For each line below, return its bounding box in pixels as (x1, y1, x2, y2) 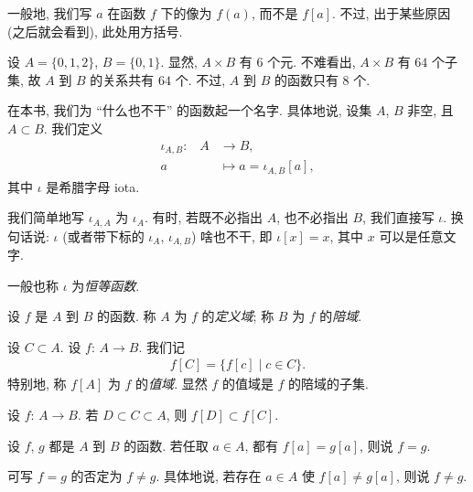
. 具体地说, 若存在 (156, 466, 262, 486)
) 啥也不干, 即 (190, 226, 273, 245)
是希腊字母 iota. (46, 176, 140, 196)
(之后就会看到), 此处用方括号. (7, 21, 183, 40)
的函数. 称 (97, 306, 156, 326)
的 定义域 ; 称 (201, 306, 274, 326)
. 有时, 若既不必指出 (144, 208, 263, 227)
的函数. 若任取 (124, 435, 209, 455)
